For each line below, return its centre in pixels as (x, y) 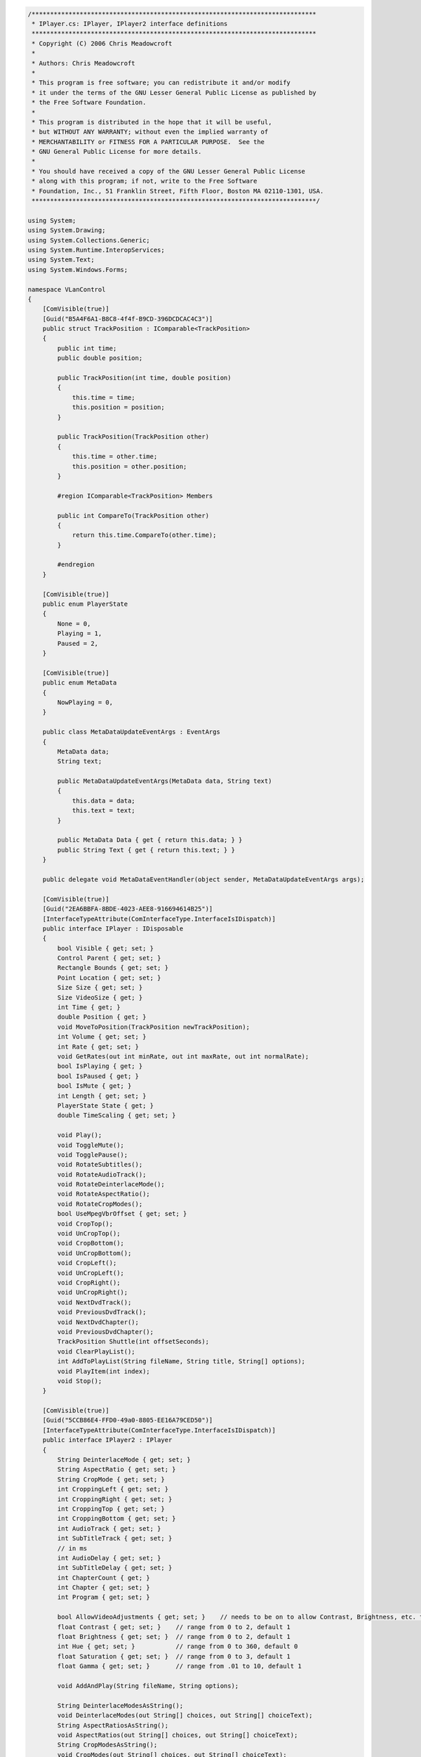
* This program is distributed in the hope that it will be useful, (152, 122)
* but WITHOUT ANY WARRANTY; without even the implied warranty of (150, 132)
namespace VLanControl (67, 289)
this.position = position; (118, 407)
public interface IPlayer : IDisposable (113, 928)
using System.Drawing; (67, 231)
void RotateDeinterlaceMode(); (111, 1185)
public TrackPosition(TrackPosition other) (133, 437)
